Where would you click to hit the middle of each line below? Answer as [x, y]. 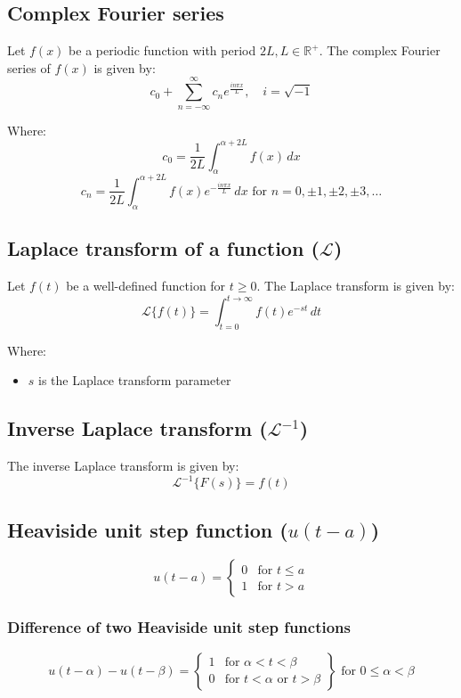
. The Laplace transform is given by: [356, 285]
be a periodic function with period [162, 50]
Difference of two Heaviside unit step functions [179, 627]
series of [29, 67]
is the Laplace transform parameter [135, 380]
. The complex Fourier [380, 50]
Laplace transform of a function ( [163, 248]
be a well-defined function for [146, 285]
